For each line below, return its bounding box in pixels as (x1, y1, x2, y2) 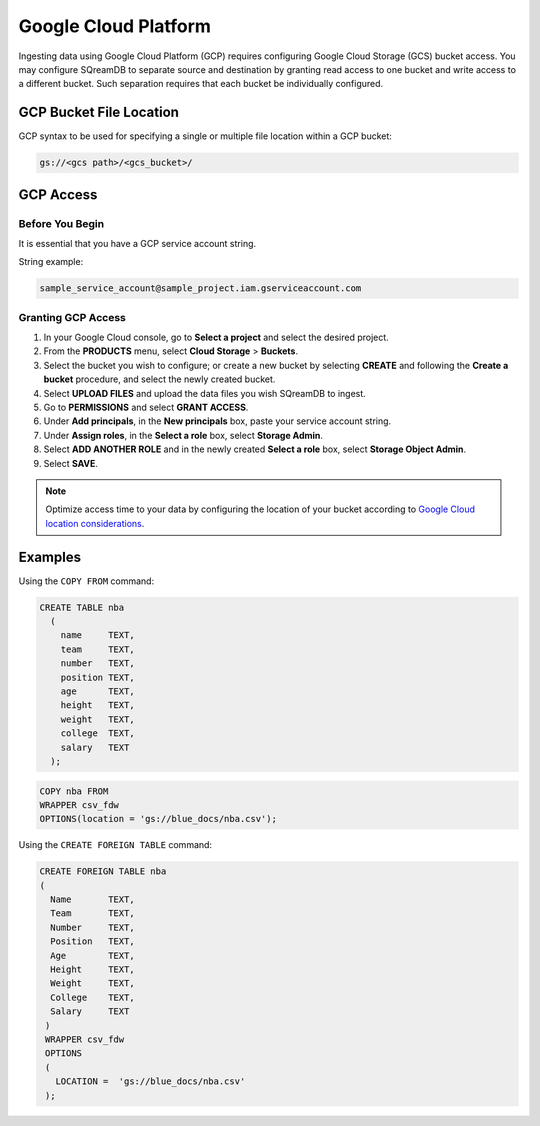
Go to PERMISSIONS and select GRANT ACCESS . (43, 401, 249, 414)
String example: (18, 256, 84, 268)
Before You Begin (18, 216, 105, 230)
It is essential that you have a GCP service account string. (18, 237, 257, 249)
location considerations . (45, 517, 145, 529)
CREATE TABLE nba (39, 601, 125, 613)
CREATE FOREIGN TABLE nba (39, 866, 167, 877)
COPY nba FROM (39, 785, 109, 797)
